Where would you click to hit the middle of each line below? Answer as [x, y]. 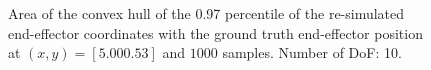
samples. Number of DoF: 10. [312, 52]
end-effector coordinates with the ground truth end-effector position [215, 32]
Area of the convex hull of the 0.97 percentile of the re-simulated [206, 13]
